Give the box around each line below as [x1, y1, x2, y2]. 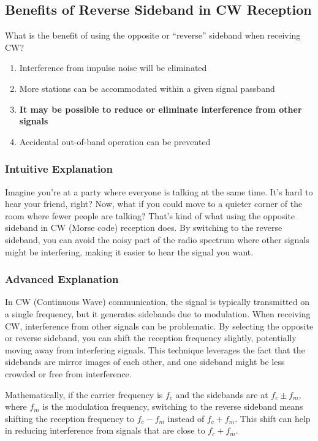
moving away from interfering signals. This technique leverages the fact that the [5, 343, 305, 356]
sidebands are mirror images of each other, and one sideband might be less [5, 355, 285, 368]
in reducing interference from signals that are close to [5, 424, 205, 437]
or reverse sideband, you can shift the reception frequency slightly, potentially [5, 331, 297, 344]
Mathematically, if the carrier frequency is [5, 388, 163, 401]
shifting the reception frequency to [5, 412, 134, 424]
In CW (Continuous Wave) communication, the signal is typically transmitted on [5, 295, 309, 308]
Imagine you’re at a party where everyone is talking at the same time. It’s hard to [5, 185, 313, 198]
